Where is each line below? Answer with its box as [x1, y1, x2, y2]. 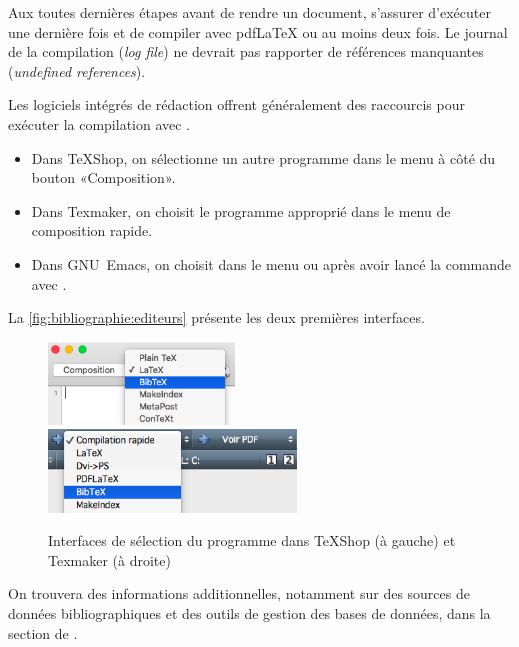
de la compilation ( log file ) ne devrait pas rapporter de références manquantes [8, 41, 484, 62]
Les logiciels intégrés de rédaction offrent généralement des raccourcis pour [8, 94, 465, 115]
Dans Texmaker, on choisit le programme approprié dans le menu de [31, 200, 451, 221]
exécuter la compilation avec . [8, 113, 191, 134]
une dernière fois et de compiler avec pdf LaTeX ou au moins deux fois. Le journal [8, 21, 508, 42]
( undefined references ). [8, 60, 146, 81]
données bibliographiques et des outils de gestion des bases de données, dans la [8, 602, 491, 623]
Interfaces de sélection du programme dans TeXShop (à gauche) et [48, 530, 456, 551]
